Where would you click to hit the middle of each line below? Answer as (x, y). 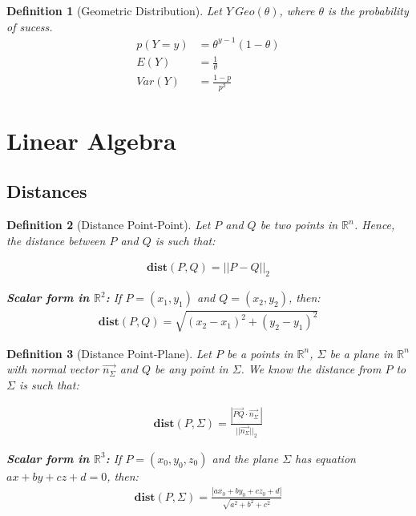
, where (297, 10)
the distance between (56, 240)
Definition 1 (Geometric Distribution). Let (114, 10)
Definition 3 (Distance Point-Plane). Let (109, 353)
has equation (325, 458)
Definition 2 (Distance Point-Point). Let (109, 225)
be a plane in (361, 353)
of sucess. (30, 26)
